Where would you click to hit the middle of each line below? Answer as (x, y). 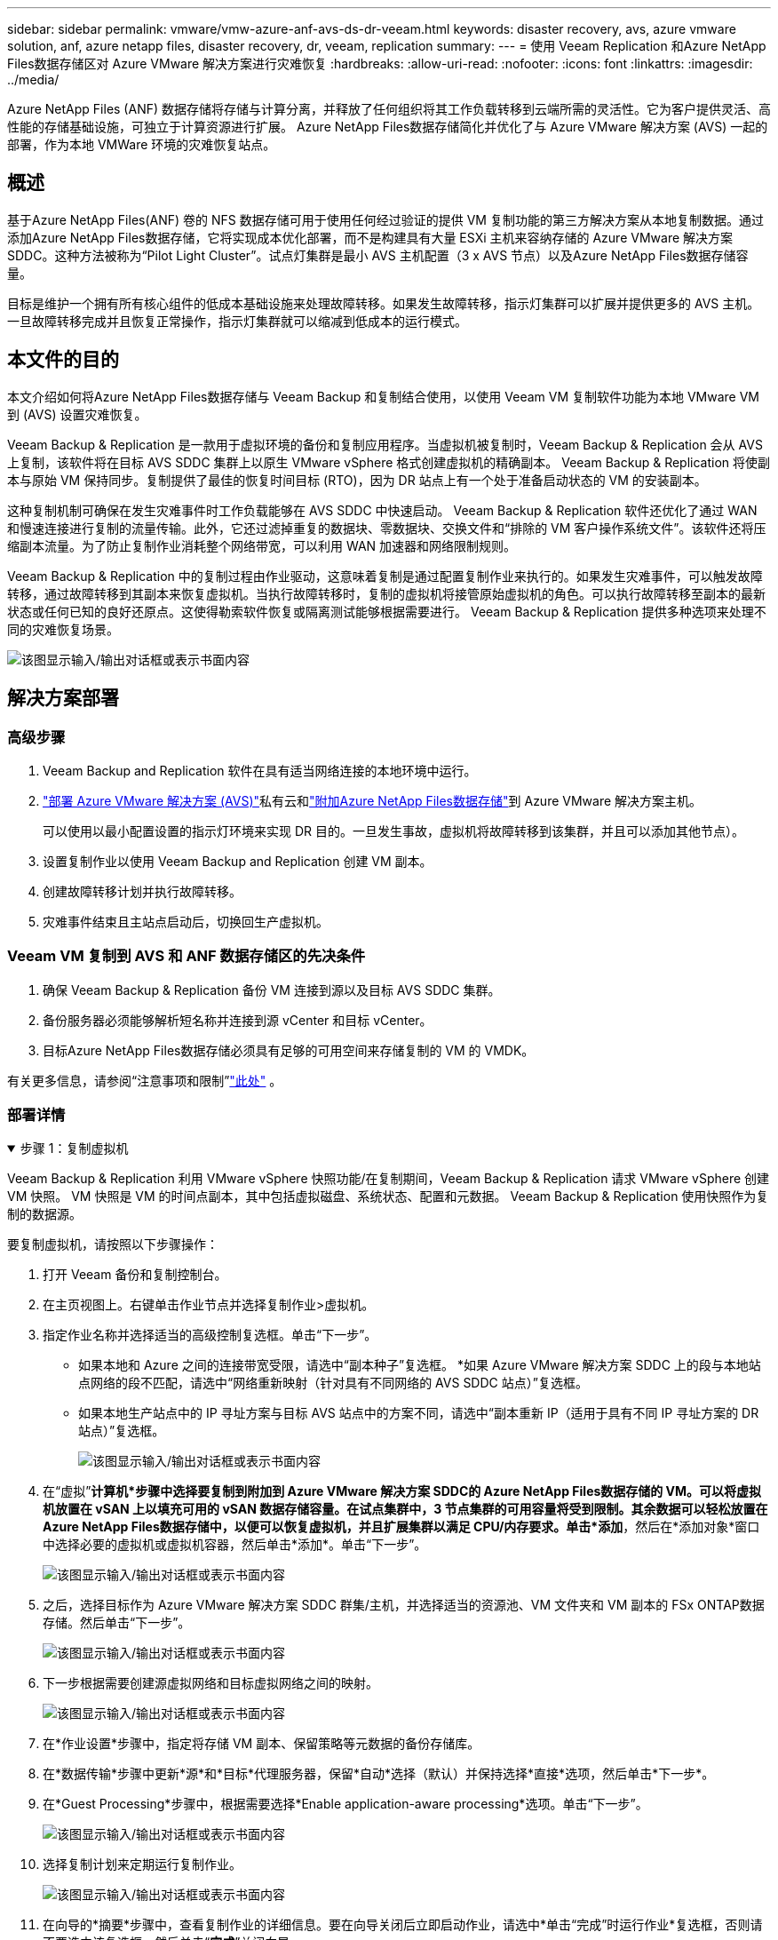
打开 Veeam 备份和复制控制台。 (135, 1275)
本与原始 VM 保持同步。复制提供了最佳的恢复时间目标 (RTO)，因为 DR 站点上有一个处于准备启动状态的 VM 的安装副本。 (357, 480)
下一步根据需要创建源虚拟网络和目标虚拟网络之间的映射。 (210, 1683)
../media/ (33, 80)
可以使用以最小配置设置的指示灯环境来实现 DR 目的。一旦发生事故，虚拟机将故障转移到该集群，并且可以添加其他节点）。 (393, 831)
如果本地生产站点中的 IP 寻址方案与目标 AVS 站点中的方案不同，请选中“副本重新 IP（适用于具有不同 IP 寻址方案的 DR (419, 1413)
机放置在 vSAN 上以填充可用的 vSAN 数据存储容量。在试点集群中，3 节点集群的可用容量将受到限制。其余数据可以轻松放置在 (405, 1509)
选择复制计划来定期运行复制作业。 (142, 1864)
